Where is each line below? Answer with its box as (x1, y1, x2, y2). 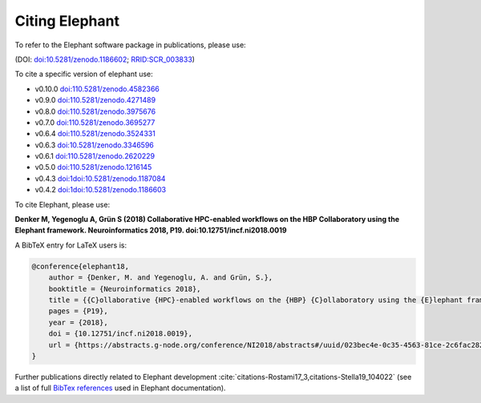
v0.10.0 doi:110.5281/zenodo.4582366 (34, 84, 160, 94)
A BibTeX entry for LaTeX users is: (14, 240, 127, 250)
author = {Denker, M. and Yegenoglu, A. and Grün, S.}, (48, 273, 273, 282)
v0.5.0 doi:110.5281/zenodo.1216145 (34, 163, 152, 172)
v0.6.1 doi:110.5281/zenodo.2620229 (34, 151, 156, 161)
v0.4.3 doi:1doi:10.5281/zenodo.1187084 (34, 173, 166, 183)
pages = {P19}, (48, 307, 108, 316)
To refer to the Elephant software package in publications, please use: (14, 40, 246, 50)
